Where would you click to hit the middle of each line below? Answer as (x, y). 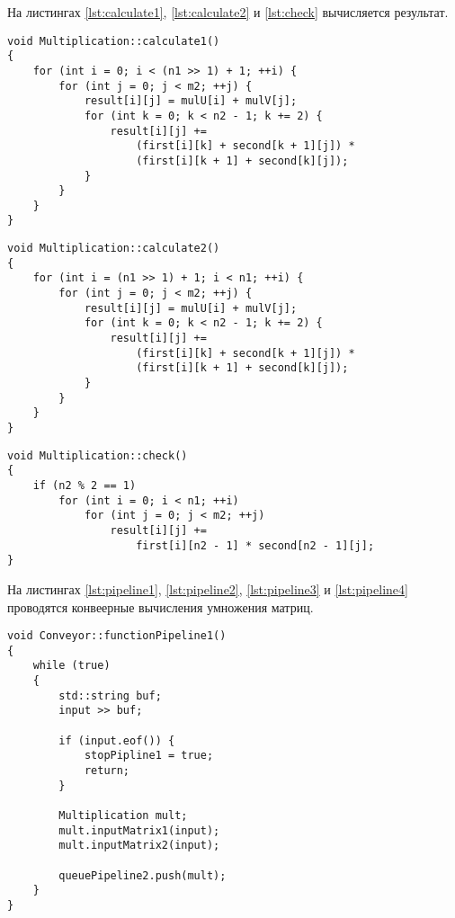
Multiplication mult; (123, 815)
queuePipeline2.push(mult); (143, 875)
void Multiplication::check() (98, 455)
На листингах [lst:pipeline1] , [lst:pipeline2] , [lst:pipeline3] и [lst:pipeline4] (208, 588)
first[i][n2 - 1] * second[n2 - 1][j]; (255, 545)
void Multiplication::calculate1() (114, 41)
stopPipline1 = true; (149, 756)
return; (107, 771)
